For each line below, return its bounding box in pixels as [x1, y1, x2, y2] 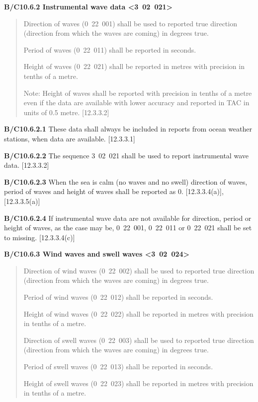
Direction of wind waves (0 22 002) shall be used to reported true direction [23, 265, 255, 275]
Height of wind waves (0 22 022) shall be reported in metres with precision [23, 308, 254, 319]
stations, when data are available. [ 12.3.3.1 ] [4, 133, 135, 143]
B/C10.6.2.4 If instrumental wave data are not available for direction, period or [4, 212, 252, 223]
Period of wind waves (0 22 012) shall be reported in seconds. [23, 292, 213, 302]
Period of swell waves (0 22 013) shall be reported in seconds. [23, 361, 213, 372]
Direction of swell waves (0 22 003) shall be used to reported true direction [23, 335, 254, 345]
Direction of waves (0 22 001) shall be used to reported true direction [23, 18, 237, 28]
